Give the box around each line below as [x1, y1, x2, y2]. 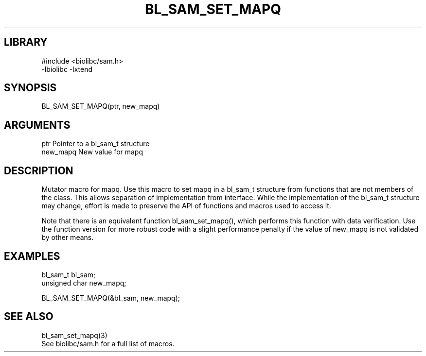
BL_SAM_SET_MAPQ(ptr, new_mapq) [41, 102, 160, 111]
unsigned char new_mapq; [41, 278, 126, 287]
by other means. [41, 233, 94, 242]
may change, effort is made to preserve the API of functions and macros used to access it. [41, 202, 331, 210]
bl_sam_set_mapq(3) [41, 331, 107, 339]
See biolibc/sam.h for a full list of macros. [41, 339, 175, 348]
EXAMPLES [4, 250, 60, 262]
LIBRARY [4, 36, 48, 49]
